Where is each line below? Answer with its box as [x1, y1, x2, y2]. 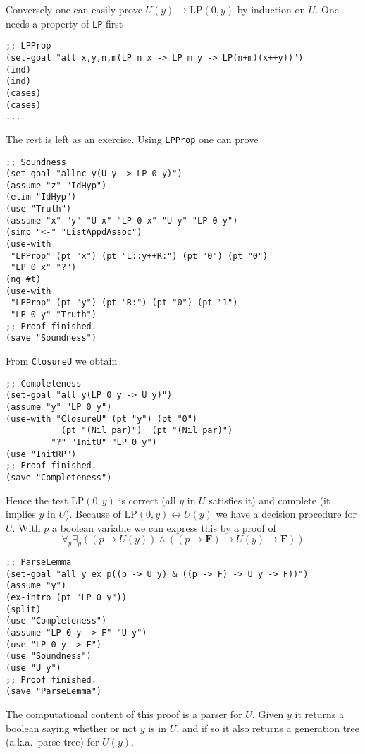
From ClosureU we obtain [6, 353, 118, 367]
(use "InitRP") [6, 449, 77, 459]
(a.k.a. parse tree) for [6, 734, 99, 749]
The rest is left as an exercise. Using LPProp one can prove [6, 131, 259, 146]
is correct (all [118, 492, 176, 507]
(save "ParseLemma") [6, 686, 102, 697]
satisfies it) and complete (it [209, 492, 330, 507]
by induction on [237, 2, 306, 16]
